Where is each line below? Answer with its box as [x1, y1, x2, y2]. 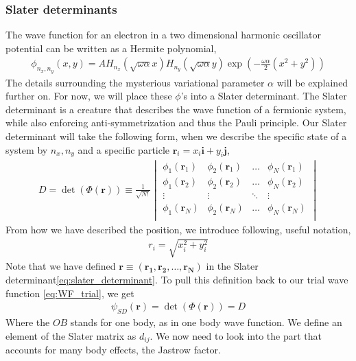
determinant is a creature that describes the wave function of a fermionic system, [5, 102, 346, 116]
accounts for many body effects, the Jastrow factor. [5, 342, 221, 356]
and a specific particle [78, 142, 170, 156]
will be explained [276, 75, 348, 89]
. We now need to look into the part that [150, 328, 322, 342]
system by [5, 142, 48, 156]
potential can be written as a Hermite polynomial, [5, 40, 217, 55]
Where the [5, 314, 50, 329]
